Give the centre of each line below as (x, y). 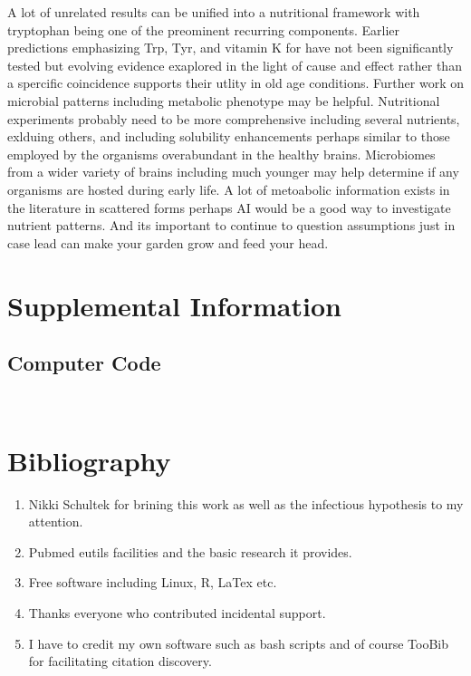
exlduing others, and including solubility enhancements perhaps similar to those (229, 136)
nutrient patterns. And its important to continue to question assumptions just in (231, 225)
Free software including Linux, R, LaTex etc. (153, 582)
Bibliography (89, 460)
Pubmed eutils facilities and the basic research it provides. (190, 551)
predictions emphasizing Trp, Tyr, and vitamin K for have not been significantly (231, 48)
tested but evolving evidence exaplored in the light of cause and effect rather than (235, 65)
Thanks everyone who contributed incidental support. (177, 613)
